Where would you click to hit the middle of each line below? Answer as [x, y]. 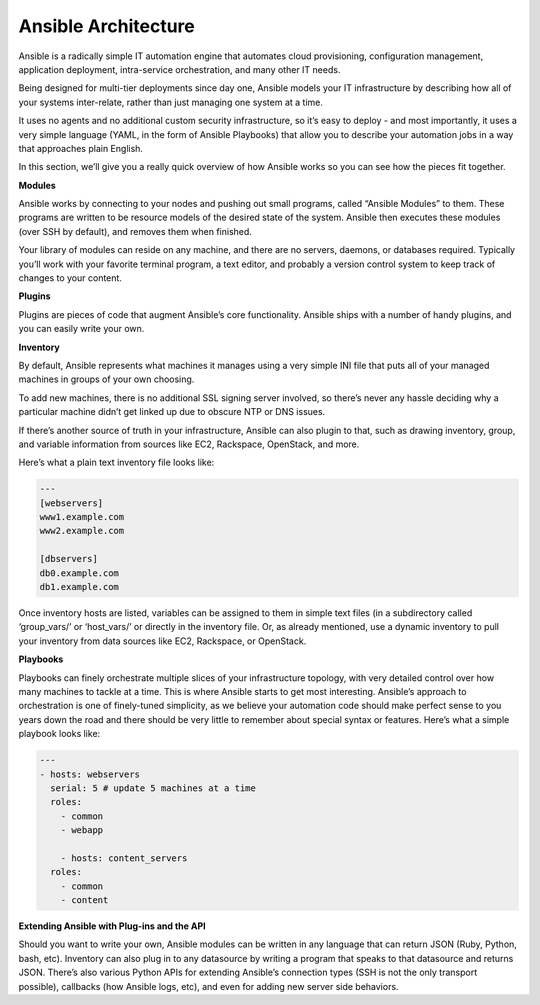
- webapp [82, 830]
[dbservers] [69, 559]
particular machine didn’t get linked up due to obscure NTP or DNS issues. [172, 412]
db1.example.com [79, 587]
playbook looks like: [59, 734]
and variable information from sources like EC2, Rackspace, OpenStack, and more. [189, 444]
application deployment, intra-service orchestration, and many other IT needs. [179, 69]
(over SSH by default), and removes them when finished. [135, 231]
